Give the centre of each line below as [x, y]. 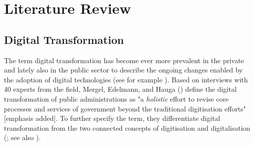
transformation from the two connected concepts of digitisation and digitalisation [127, 128]
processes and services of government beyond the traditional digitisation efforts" [125, 108]
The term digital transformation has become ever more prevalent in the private [124, 60]
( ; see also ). [23, 137]
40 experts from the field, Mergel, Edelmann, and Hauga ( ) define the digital [120, 89]
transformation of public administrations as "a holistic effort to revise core [116, 98]
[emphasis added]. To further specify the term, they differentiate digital [112, 118]
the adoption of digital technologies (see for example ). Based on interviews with [126, 79]
